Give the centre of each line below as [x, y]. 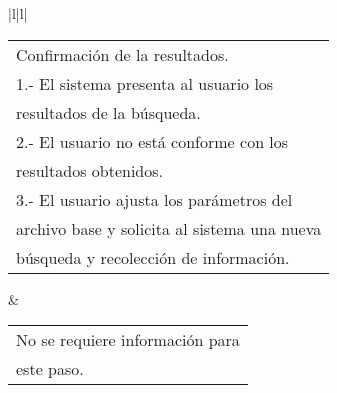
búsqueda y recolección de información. [153, 257]
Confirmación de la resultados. [122, 54]
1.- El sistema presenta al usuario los [145, 83]
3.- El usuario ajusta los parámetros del [154, 199]
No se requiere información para [128, 340]
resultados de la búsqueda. [108, 112]
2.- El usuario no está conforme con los [152, 141]
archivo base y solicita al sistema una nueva [169, 228]
